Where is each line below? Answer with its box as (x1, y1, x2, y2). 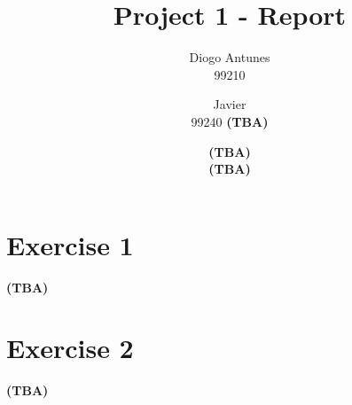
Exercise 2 (6, 330, 134, 366)
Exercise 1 (6, 226, 134, 262)
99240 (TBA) (191, 112, 269, 130)
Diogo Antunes (189, 48, 270, 66)
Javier (213, 95, 246, 113)
